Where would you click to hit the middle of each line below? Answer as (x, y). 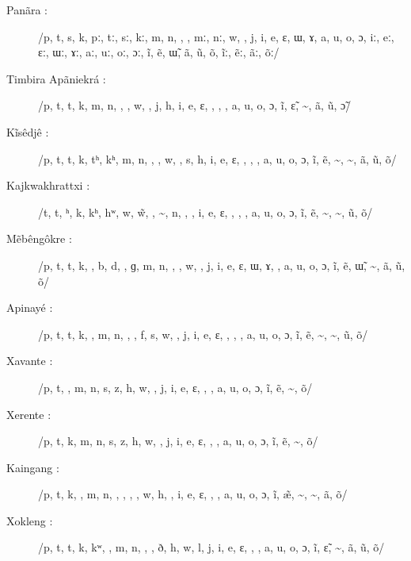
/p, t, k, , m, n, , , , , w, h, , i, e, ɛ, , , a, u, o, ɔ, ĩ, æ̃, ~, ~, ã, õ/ (193, 494)
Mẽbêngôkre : (39, 238)
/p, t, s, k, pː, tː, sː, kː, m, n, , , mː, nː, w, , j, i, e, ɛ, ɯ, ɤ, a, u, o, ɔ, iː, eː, (216, 36)
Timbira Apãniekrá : (56, 78)
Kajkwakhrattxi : (48, 185)
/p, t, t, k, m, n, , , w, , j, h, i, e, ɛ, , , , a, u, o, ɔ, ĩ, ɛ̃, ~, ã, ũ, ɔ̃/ (195, 105)
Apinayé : (30, 307)
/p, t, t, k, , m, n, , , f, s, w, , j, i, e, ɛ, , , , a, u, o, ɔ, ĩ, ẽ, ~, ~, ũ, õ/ (203, 334)
